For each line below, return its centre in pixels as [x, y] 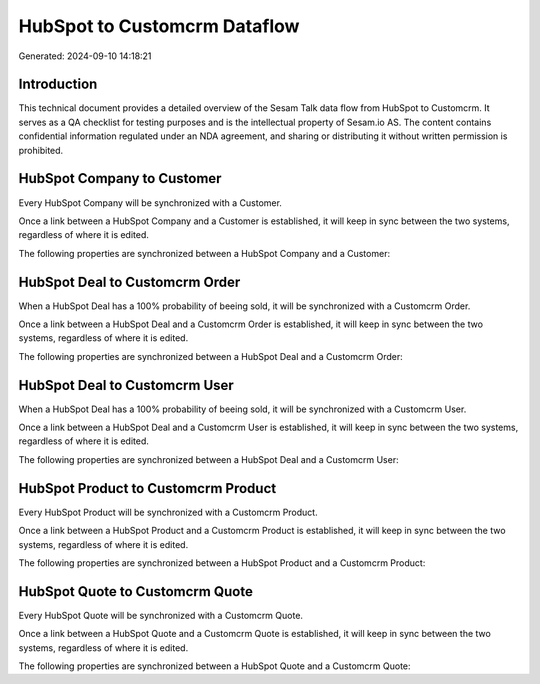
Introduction [58, 84]
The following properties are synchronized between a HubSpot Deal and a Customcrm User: [208, 459]
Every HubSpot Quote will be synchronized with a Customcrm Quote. [161, 615]
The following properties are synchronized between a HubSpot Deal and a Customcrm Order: [211, 356]
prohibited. [41, 150]
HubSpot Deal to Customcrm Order [129, 281]
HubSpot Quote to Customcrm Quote [136, 591]
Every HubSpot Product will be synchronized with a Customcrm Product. [168, 512]
